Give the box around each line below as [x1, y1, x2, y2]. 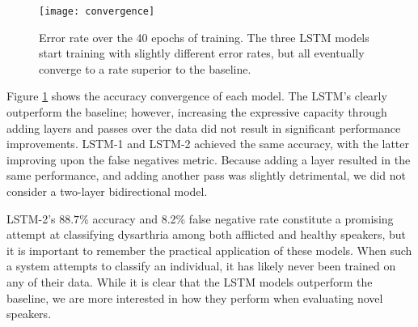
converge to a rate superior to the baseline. [39, 60, 251, 77]
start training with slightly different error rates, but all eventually [39, 45, 365, 62]
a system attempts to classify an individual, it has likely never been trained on [6, 257, 396, 274]
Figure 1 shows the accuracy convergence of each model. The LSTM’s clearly [6, 87, 387, 104]
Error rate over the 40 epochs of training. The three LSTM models [39, 28, 369, 45]
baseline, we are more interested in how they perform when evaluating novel [6, 289, 383, 306]
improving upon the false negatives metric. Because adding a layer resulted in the [6, 151, 411, 168]
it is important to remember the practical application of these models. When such [6, 241, 412, 258]
